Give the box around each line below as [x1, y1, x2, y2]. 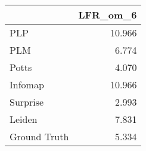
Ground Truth [10, 130, 69, 143]
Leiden [10, 112, 38, 126]
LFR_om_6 [78, 8, 137, 21]
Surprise [10, 95, 44, 109]
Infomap [10, 78, 44, 91]
